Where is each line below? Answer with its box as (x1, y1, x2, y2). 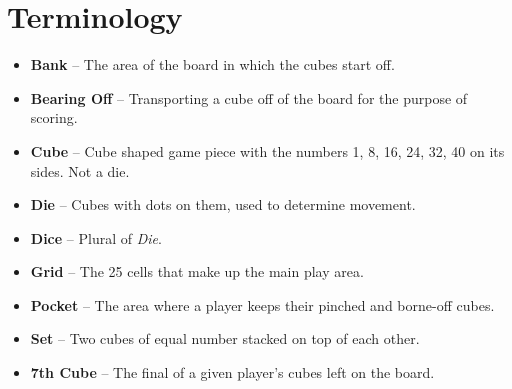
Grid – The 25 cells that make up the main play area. (30, 261, 364, 282)
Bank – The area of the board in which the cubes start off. (30, 54, 395, 75)
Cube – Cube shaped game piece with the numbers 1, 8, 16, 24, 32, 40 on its (30, 140, 505, 161)
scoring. (30, 107, 78, 128)
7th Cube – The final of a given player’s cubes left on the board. (30, 362, 435, 383)
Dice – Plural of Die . (30, 227, 162, 248)
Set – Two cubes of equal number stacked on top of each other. (30, 328, 420, 349)
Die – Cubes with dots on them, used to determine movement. (30, 194, 416, 215)
